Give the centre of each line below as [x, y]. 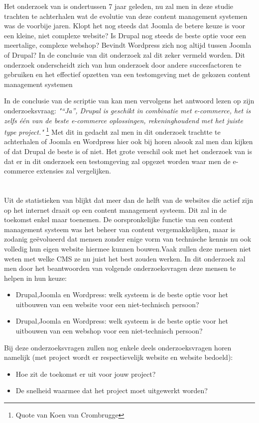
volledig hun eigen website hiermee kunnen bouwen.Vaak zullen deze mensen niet [128, 248]
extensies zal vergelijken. [74, 171]
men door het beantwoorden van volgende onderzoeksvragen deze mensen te [120, 268]
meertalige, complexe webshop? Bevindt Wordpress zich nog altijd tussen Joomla [128, 45]
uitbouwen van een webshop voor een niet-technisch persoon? [109, 331]
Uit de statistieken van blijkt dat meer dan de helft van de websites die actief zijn [129, 200]
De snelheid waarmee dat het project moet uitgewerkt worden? [112, 390]
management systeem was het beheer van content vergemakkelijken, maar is [120, 229]
